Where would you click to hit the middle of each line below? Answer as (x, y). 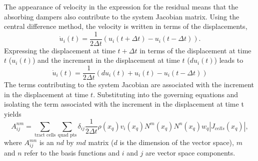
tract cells (45, 135)
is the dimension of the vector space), (177, 142)
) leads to (229, 60)
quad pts (67, 135)
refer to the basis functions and (72, 153)
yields (13, 113)
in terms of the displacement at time (195, 50)
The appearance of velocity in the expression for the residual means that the (121, 6)
